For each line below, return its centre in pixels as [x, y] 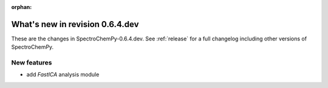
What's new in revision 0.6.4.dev [75, 24]
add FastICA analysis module [63, 75]
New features [32, 63]
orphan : [22, 7]
